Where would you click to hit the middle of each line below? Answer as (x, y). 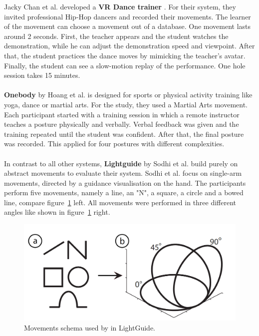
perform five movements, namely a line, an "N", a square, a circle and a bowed (124, 192)
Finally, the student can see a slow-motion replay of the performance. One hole (125, 65)
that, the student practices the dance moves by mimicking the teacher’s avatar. (125, 55)
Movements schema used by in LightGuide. (90, 328)
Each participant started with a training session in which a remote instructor (122, 114)
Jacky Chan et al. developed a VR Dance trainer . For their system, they (120, 6)
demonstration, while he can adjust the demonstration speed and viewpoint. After (129, 46)
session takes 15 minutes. (42, 75)
